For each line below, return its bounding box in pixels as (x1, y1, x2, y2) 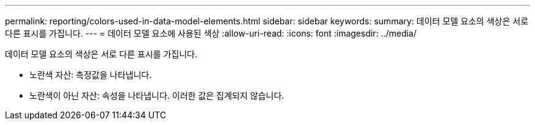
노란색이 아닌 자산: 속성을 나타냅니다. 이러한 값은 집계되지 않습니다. (29, 90, 285, 101)
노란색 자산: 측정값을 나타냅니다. (29, 70, 152, 80)
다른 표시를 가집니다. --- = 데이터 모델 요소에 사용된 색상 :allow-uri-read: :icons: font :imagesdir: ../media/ (5, 28, 417, 38)
